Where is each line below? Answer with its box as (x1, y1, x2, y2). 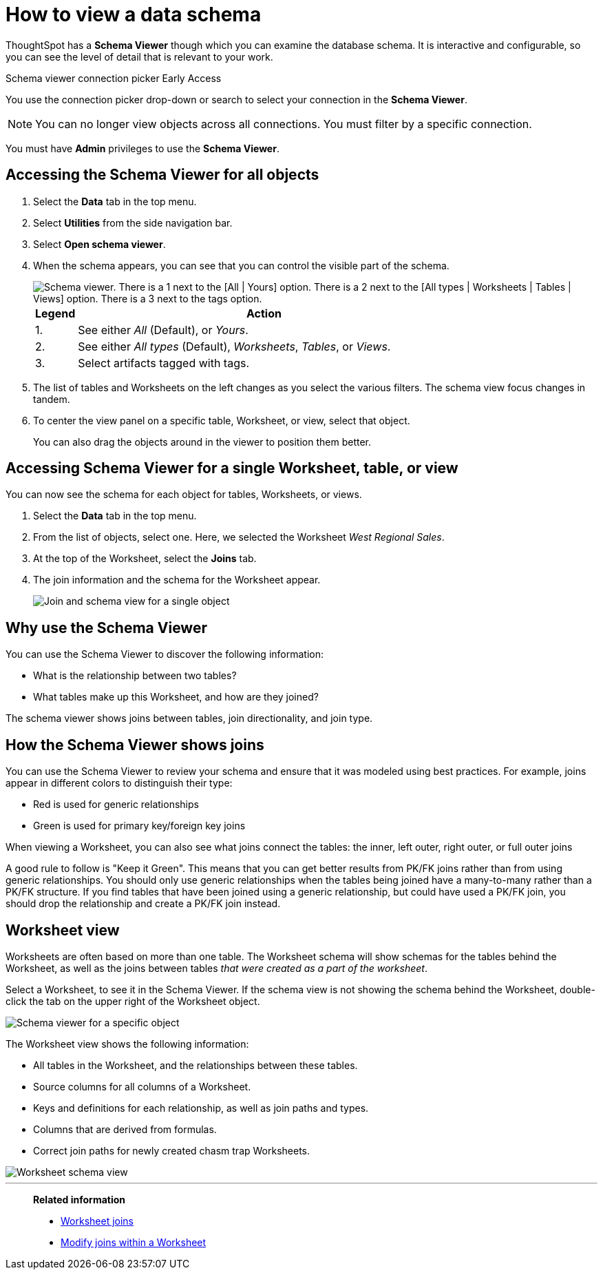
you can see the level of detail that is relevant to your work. (6, 50, 273, 63)
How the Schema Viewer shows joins (6, 736, 264, 754)
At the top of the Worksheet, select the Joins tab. (33, 552, 257, 565)
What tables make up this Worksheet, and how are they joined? (33, 691, 319, 703)
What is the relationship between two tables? (33, 670, 237, 682)
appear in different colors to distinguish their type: (6, 777, 233, 789)
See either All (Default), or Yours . (78, 322, 248, 337)
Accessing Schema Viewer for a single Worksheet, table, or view (6, 459, 458, 477)
